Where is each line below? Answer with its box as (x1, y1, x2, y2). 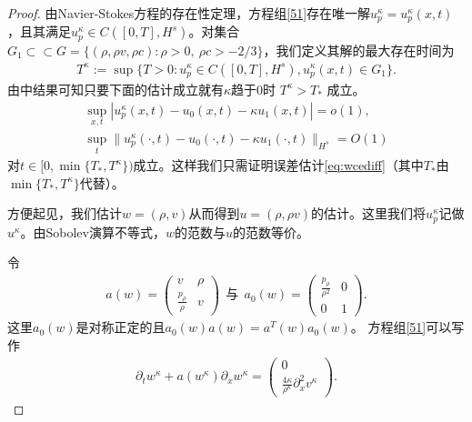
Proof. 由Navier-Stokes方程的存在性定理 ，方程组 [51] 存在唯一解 (7, 4, 371, 22)
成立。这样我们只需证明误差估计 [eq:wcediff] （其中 (133, 156, 424, 175)
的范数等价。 (232, 222, 309, 241)
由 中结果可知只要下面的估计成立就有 (7, 79, 224, 98)
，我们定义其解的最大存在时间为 (263, 40, 455, 59)
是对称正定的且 (75, 317, 166, 337)
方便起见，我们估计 (7, 204, 122, 223)
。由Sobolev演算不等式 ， (20, 222, 166, 241)
